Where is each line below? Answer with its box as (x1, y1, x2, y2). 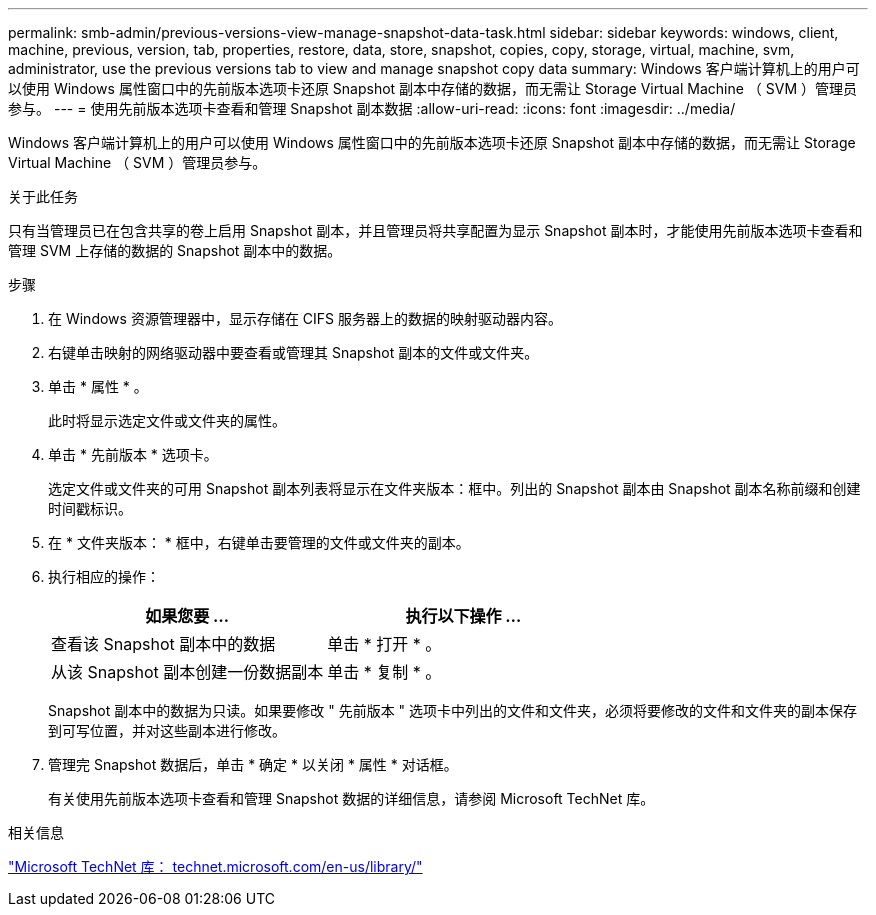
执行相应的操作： (48, 568, 160, 585)
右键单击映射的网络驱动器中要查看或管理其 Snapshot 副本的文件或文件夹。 (48, 344, 539, 361)
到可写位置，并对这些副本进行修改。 (48, 722, 286, 739)
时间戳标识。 (48, 500, 132, 517)
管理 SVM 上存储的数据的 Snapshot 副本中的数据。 (8, 242, 342, 259)
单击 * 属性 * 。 (48, 378, 148, 395)
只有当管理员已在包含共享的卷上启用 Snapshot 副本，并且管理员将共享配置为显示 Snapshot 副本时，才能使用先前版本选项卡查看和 (8, 222, 863, 239)
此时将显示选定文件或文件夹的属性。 (48, 412, 286, 429)
